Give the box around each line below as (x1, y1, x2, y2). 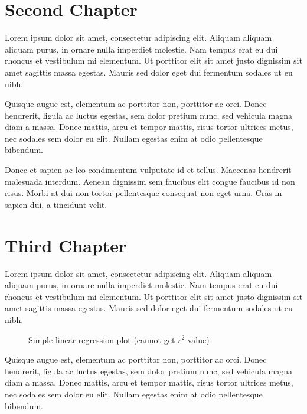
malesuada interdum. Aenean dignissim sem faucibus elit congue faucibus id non (5, 175, 295, 187)
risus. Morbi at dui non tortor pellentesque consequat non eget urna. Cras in (5, 187, 282, 199)
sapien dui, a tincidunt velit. (5, 198, 107, 210)
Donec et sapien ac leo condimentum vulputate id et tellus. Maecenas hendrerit (5, 164, 292, 176)
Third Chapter (5, 233, 127, 257)
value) (187, 333, 210, 345)
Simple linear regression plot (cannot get (28, 333, 175, 345)
